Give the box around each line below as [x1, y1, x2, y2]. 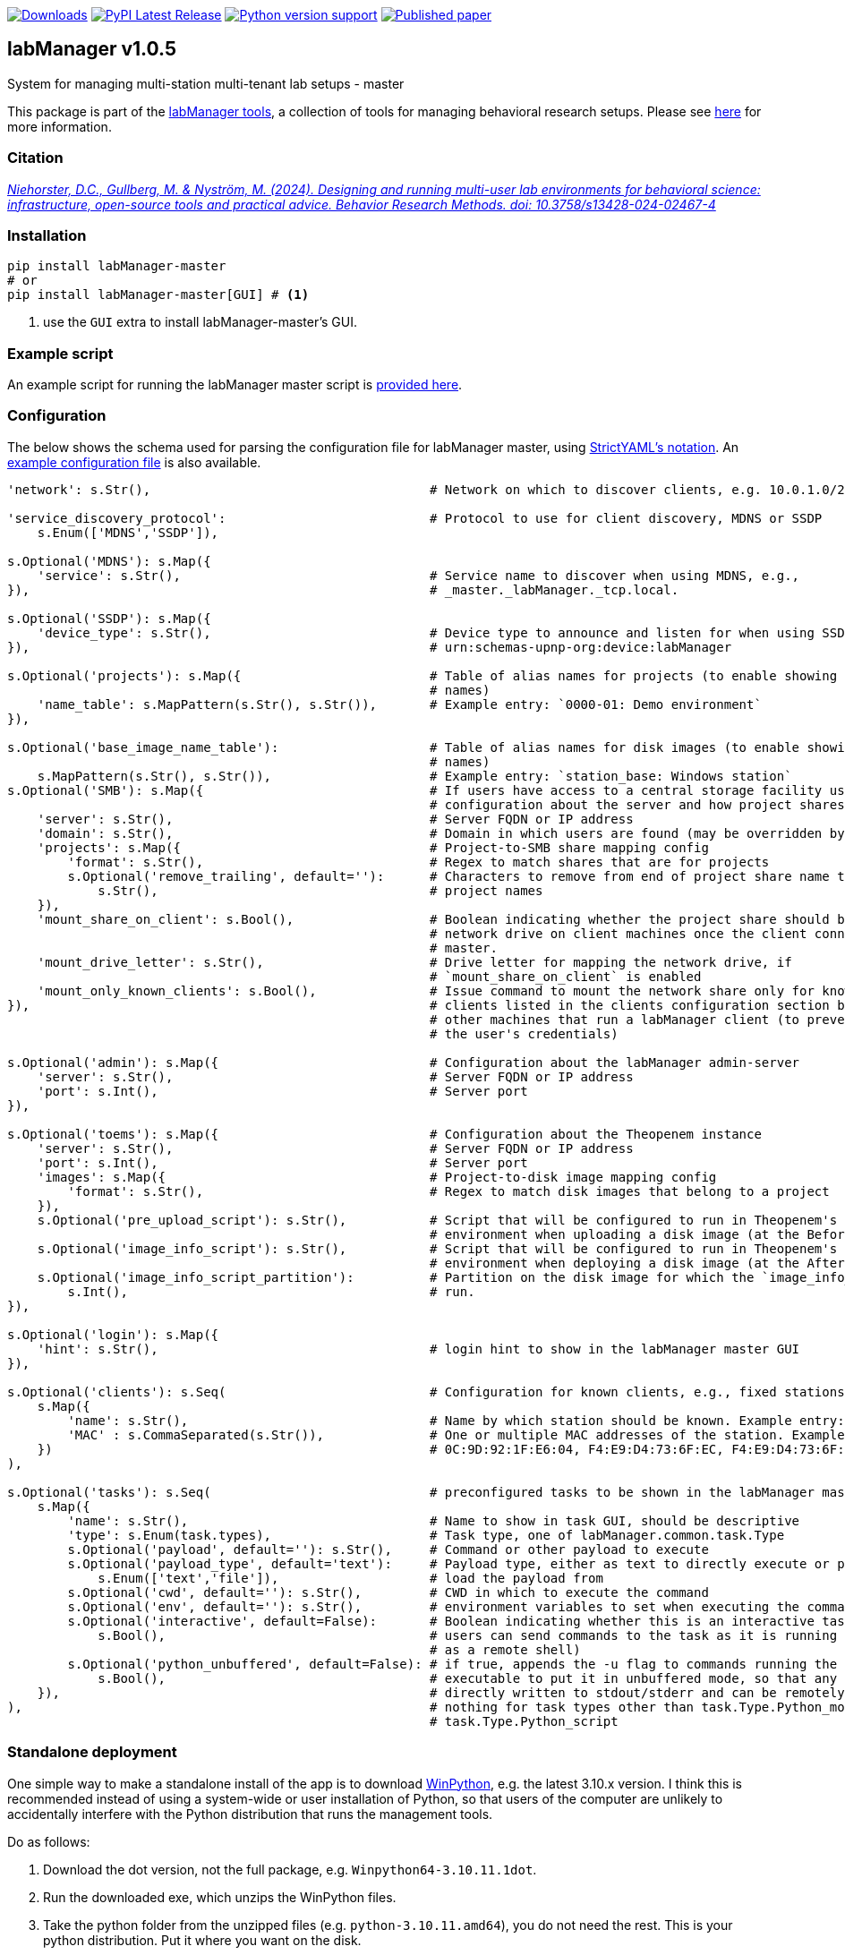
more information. [7, 118, 112, 134]
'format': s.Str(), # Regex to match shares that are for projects [67, 854, 770, 869]
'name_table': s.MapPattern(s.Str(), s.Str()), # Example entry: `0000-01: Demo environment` [37, 696, 762, 712]
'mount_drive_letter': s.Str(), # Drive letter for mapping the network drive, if [37, 954, 792, 969]
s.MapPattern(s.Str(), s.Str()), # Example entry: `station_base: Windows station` [37, 768, 792, 783]
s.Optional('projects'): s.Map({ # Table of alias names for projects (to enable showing [7, 668, 838, 683]
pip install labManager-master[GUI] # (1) [7, 287, 310, 303]
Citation [7, 149, 64, 167]
